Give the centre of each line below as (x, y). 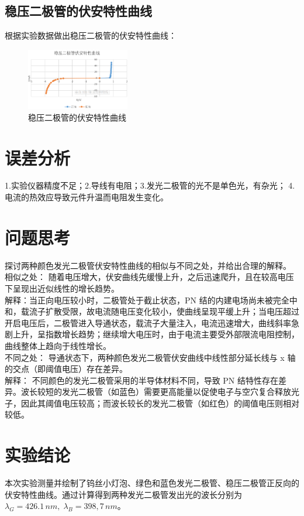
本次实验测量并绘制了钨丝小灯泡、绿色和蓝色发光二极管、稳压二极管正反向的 (152, 483)
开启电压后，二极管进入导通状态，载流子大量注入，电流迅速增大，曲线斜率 (148, 322)
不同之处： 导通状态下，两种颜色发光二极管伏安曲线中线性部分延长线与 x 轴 (150, 357)
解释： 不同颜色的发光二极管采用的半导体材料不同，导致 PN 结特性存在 (142, 380)
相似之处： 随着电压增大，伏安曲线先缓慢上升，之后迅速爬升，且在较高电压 (149, 277)
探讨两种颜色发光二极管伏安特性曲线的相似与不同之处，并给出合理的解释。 (148, 265)
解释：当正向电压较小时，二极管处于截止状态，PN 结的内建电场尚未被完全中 (151, 300)
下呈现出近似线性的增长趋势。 (62, 288)
